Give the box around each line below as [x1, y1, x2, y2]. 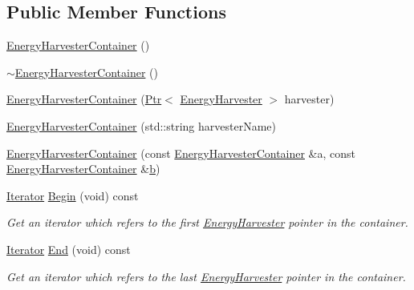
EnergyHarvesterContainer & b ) [6, 160, 160, 177]
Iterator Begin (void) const [6, 187, 139, 203]
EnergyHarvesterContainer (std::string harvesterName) [6, 117, 277, 134]
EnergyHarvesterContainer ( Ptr [6, 91, 162, 107]
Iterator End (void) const [6, 240, 131, 257]
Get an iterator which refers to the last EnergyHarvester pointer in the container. [6, 268, 406, 284]
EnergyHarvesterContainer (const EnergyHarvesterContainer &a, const [6, 144, 356, 161]
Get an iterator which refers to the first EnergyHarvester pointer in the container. [6, 214, 408, 231]
